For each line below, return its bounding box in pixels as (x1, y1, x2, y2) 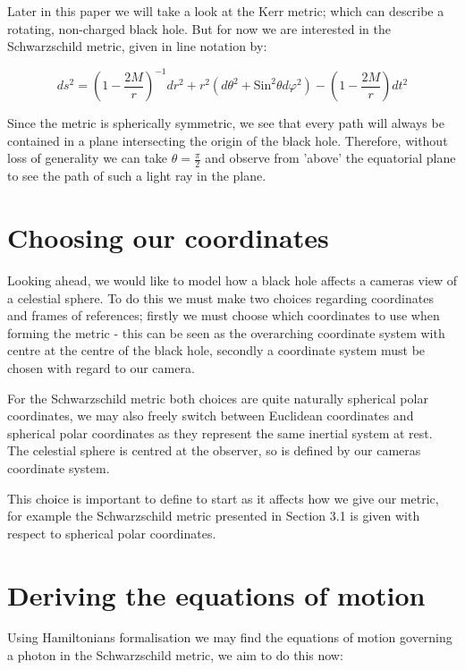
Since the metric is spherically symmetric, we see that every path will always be (7, 114, 444, 132)
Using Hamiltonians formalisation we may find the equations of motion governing (7, 628, 452, 647)
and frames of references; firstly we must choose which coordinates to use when (7, 306, 440, 325)
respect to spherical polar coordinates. (7, 523, 216, 542)
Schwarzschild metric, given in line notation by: (7, 37, 267, 55)
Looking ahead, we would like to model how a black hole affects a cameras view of (7, 271, 458, 290)
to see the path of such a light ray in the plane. (7, 166, 266, 185)
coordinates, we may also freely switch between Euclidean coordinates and (7, 406, 414, 425)
